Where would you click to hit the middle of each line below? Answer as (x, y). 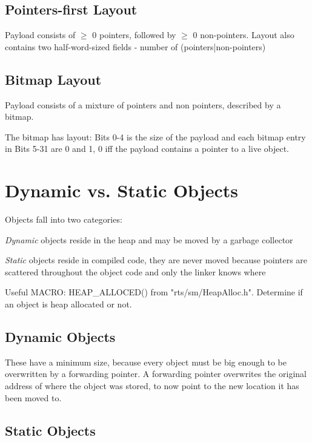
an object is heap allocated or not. (68, 304)
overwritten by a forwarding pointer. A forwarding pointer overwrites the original (156, 374)
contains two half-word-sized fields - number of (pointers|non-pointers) (135, 46)
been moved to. (33, 397)
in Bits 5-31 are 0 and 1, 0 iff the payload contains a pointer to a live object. (147, 149)
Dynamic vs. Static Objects (122, 190)
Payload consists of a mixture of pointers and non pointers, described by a (143, 104)
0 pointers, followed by (134, 35)
